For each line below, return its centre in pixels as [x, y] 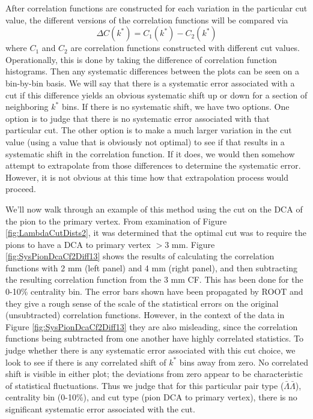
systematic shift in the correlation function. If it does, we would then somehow [150, 153]
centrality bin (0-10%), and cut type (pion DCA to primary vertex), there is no [151, 397]
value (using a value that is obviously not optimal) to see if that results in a [145, 141]
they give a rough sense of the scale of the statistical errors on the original [142, 303]
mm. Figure [193, 244]
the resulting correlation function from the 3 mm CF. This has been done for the [154, 279]
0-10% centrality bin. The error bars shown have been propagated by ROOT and [154, 291]
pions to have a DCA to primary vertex [78, 244]
